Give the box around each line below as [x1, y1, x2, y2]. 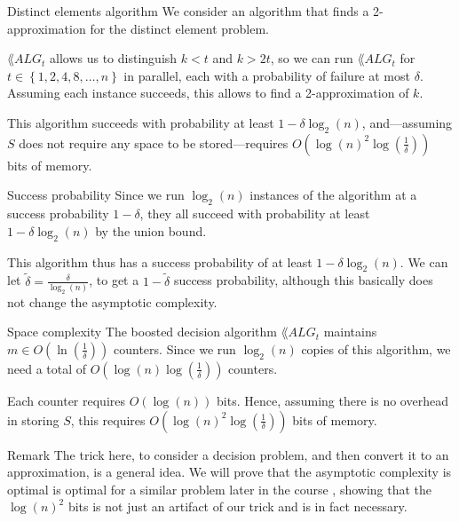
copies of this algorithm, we [301, 339, 451, 358]
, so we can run [270, 49, 353, 67]
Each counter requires [7, 391, 125, 409]
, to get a [89, 271, 139, 289]
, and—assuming [361, 113, 453, 131]
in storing [7, 410, 59, 429]
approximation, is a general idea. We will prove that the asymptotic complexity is [7, 463, 452, 481]
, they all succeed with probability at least [139, 204, 370, 223]
